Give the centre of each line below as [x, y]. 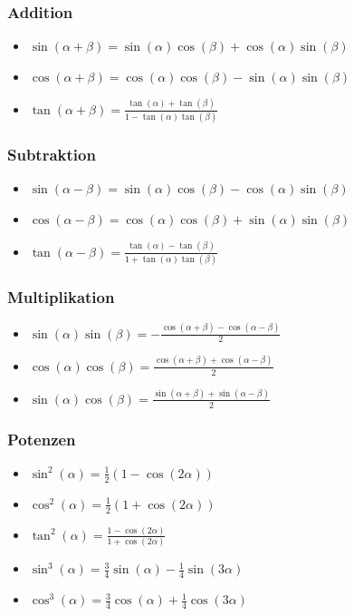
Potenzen [42, 439]
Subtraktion [52, 154]
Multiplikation [61, 296]
